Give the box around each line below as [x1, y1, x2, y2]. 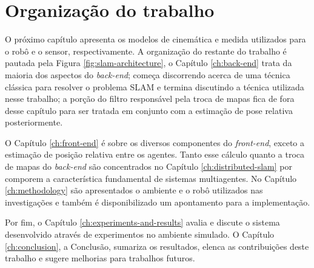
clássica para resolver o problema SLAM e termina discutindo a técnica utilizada [5, 80, 304, 93]
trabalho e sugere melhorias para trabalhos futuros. [5, 252, 195, 264]
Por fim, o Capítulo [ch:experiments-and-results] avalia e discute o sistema [5, 216, 280, 229]
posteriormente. [5, 116, 63, 129]
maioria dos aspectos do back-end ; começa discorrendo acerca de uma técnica [5, 68, 290, 81]
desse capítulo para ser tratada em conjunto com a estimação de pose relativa [5, 104, 293, 116]
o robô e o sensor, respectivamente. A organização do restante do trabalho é [5, 44, 287, 57]
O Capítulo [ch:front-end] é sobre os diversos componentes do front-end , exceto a [5, 136, 305, 149]
